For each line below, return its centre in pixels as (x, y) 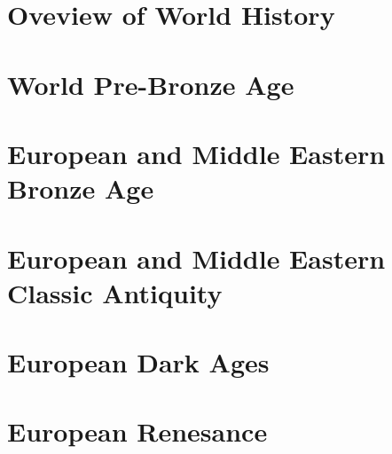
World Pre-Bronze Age (151, 84)
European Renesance (137, 431)
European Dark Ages (138, 362)
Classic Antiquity (115, 292)
